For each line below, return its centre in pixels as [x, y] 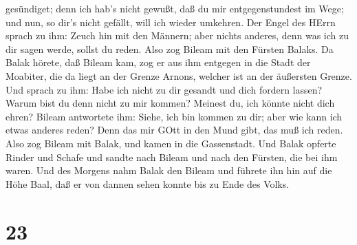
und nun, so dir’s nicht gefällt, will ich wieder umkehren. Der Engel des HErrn [171, 22]
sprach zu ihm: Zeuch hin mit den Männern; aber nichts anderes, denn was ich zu [177, 35]
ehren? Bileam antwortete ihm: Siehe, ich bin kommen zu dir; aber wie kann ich [174, 116]
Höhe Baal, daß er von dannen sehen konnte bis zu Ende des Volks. [148, 183]
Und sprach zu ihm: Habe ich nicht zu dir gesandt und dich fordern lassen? [164, 89]
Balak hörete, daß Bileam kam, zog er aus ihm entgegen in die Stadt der [158, 62]
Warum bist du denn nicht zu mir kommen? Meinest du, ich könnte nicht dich [170, 103]
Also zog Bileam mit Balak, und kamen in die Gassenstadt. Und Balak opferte [171, 143]
